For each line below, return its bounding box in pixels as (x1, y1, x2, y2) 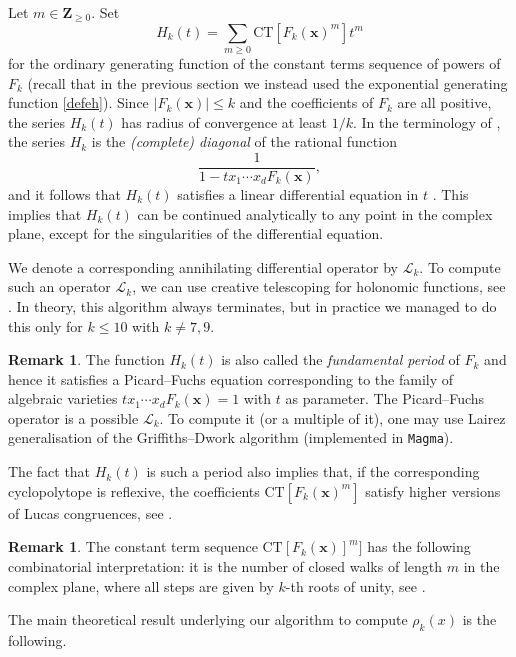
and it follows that (8, 183, 121, 204)
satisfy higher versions (365, 480, 501, 501)
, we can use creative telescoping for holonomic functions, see (132, 276, 506, 297)
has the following (367, 536, 471, 557)
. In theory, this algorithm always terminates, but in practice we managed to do (8, 295, 497, 316)
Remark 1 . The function (8, 349, 165, 370)
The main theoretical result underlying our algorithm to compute (8, 609, 408, 630)
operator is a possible (8, 407, 139, 428)
